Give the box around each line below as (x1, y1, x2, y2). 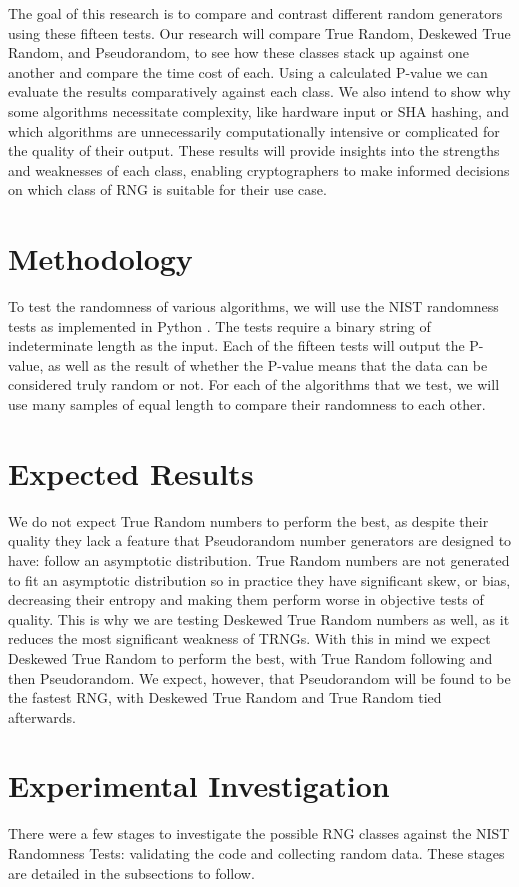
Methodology (8, 238, 193, 279)
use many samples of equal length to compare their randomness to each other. (8, 394, 486, 415)
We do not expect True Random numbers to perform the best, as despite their (8, 510, 489, 531)
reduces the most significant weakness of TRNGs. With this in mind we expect (8, 628, 491, 649)
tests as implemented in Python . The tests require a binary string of (8, 315, 431, 336)
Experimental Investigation (8, 765, 390, 806)
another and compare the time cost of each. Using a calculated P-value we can (8, 61, 488, 82)
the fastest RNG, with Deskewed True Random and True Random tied (8, 687, 442, 708)
